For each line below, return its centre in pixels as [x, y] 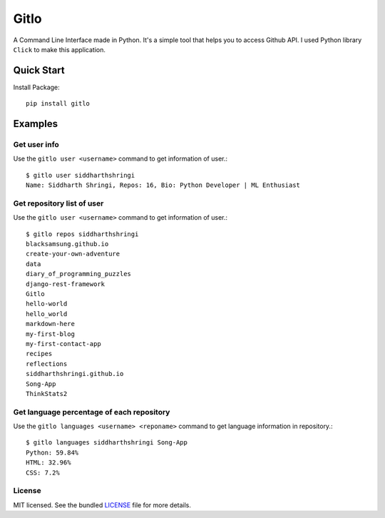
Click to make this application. [60, 49]
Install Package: [36, 87]
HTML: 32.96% [48, 463]
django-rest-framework [66, 284]
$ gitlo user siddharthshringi [81, 175]
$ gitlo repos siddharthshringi [82, 234]
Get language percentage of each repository [92, 412]
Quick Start [39, 70]
